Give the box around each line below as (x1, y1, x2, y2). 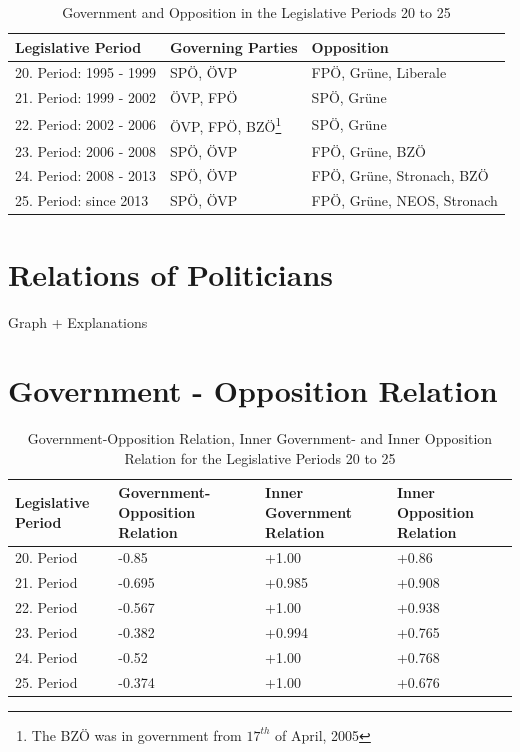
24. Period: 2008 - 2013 (15, 165, 157, 186)
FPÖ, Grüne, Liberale (311, 62, 447, 83)
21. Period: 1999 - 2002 (15, 87, 157, 108)
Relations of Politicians (8, 253, 334, 294)
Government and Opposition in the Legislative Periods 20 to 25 (62, 2, 451, 22)
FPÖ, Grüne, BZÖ (311, 140, 426, 161)
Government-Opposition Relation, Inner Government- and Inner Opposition (27, 428, 493, 449)
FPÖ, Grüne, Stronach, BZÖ (311, 165, 489, 186)
